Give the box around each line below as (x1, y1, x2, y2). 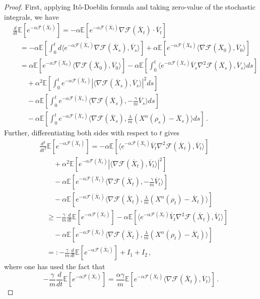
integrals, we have (4, 11, 59, 22)
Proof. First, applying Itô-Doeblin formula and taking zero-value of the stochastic (4, 2, 255, 12)
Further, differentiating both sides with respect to (4, 127, 157, 138)
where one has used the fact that (4, 261, 105, 272)
